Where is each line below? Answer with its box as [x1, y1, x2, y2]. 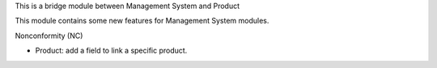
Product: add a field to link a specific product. [35, 45, 188, 56]
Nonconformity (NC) [15, 31, 83, 40]
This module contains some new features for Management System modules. [15, 16, 269, 26]
